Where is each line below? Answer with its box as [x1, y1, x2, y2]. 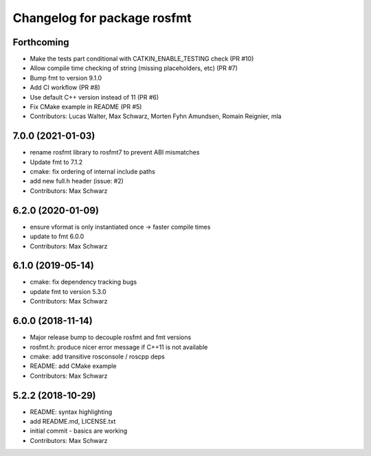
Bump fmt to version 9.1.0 [30, 73, 102, 82]
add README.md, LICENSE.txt [30, 418, 116, 426]
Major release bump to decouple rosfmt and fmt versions [30, 333, 192, 341]
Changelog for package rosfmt [12, 10, 192, 25]
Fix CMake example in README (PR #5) [30, 103, 142, 111]
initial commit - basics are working [30, 426, 128, 435]
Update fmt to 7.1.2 [30, 158, 82, 166]
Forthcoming [12, 36, 69, 48]
